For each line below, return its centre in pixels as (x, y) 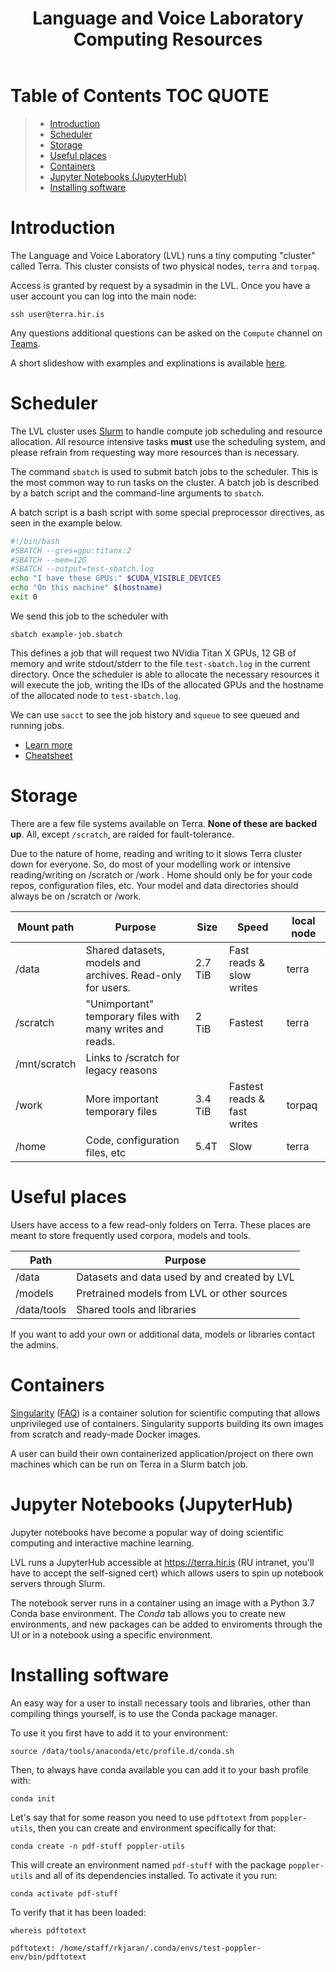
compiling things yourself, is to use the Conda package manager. (144, 1713)
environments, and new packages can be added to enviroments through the (166, 1624)
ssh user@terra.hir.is (57, 314)
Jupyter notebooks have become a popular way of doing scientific (147, 1532)
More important (122, 1099)
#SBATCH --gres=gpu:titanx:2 (71, 550)
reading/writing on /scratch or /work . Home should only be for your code (161, 874)
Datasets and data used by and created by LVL (185, 1277)
